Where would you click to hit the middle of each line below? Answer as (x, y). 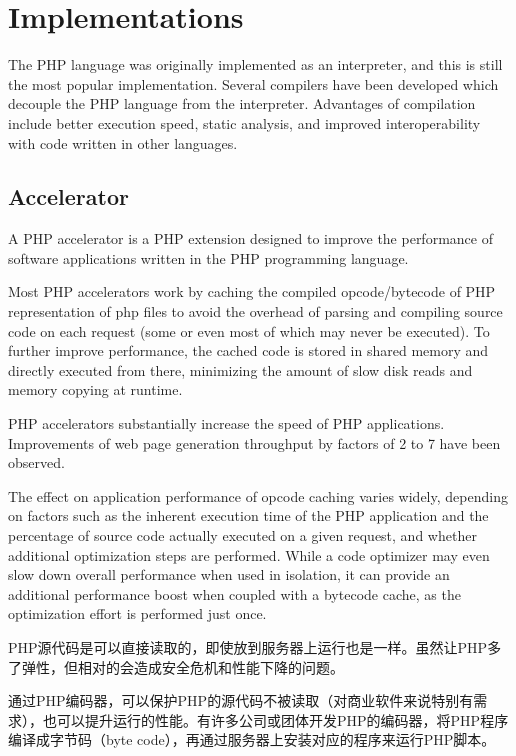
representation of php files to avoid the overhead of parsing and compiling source (255, 311)
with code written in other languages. (123, 142)
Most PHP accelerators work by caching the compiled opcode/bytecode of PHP (252, 291)
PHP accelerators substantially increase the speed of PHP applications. (226, 423)
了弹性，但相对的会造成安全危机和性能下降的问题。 (176, 666)
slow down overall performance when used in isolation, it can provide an (229, 574)
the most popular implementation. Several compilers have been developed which (253, 83)
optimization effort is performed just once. (137, 613)
